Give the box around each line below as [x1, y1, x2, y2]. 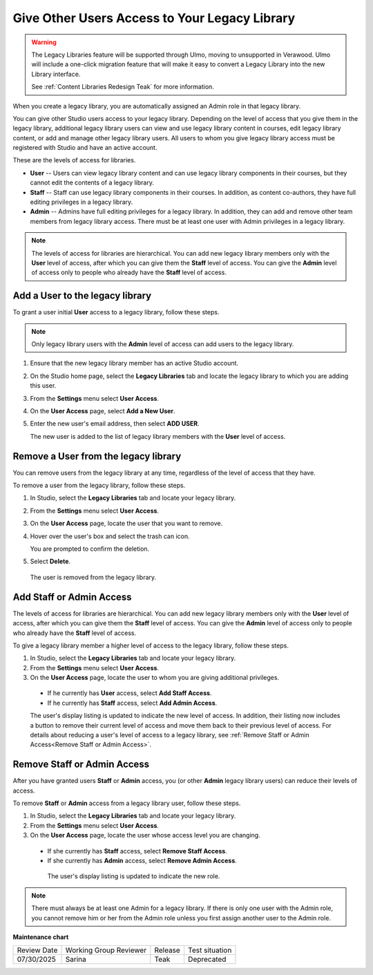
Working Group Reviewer [65, 945, 147, 955]
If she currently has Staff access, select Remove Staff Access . [47, 846, 227, 855]
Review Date [17, 945, 58, 955]
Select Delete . [30, 557, 71, 566]
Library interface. [31, 70, 81, 78]
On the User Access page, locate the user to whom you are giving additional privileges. [30, 674, 280, 682]
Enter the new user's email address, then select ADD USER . [30, 419, 200, 428]
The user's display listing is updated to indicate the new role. [47, 872, 220, 880]
